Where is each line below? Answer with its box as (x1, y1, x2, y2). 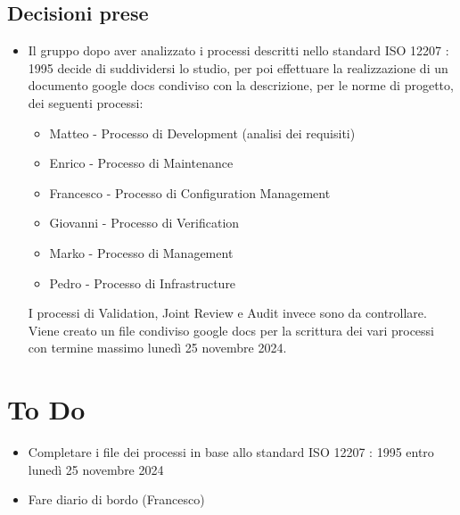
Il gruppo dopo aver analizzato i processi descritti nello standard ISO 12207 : (28, 41, 449, 60)
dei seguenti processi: (28, 93, 144, 112)
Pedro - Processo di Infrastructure (49, 273, 236, 292)
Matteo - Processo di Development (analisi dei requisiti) (49, 123, 356, 142)
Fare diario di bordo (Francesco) (28, 490, 205, 509)
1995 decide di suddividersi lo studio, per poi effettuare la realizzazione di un (28, 58, 448, 77)
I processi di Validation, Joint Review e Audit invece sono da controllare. (28, 303, 427, 322)
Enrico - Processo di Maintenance (49, 154, 234, 172)
